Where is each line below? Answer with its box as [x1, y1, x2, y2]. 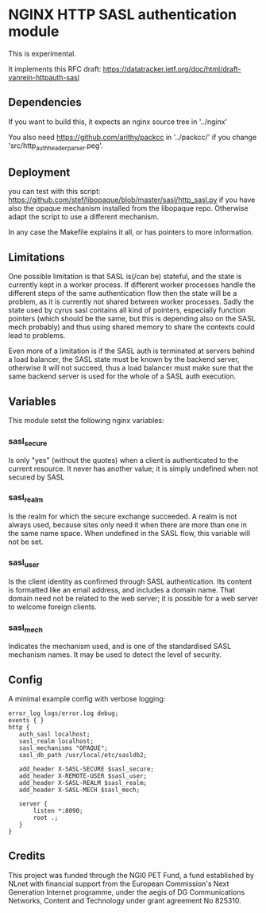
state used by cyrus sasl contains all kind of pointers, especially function [8, 305, 246, 315]
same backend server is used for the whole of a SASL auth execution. [8, 371, 237, 381]
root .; [33, 814, 59, 822]
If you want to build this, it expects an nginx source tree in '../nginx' [8, 117, 228, 126]
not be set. [8, 537, 44, 546]
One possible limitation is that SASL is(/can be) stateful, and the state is [8, 272, 242, 282]
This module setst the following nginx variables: [8, 415, 164, 425]
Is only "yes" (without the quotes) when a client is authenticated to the [8, 455, 239, 464]
